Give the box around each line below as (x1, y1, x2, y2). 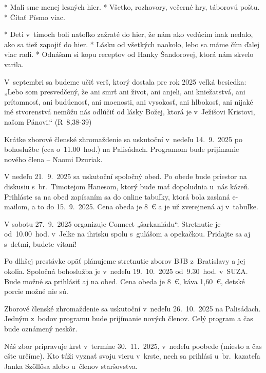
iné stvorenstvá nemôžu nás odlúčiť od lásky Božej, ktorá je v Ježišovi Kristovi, (4, 106, 255, 117)
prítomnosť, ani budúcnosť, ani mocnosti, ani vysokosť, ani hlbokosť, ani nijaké (4, 96, 253, 107)
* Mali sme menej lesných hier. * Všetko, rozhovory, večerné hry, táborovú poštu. (4, 2, 260, 12)
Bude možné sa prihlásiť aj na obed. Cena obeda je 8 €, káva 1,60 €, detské (4, 276, 245, 286)
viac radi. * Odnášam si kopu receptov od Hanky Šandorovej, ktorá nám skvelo (4, 49, 254, 60)
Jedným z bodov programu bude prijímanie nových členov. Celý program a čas (4, 313, 253, 324)
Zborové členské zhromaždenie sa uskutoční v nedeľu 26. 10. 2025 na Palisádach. (4, 303, 261, 313)
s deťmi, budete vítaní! (4, 238, 77, 249)
